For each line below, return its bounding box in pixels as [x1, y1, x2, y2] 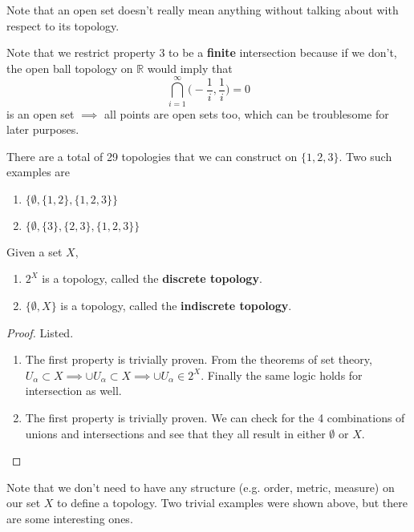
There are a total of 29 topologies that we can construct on [6, 147, 298, 164]
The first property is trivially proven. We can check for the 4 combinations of [25, 409, 405, 426]
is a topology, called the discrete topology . [42, 270, 262, 287]
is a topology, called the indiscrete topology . [60, 297, 292, 314]
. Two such [339, 147, 392, 164]
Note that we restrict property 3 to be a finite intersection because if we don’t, [6, 44, 397, 61]
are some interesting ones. [6, 510, 133, 526]
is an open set [6, 105, 75, 122]
